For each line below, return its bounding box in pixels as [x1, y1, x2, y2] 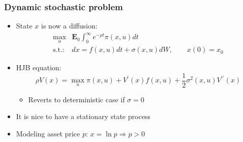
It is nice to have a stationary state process [16, 111, 150, 122]
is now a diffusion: [41, 20, 98, 31]
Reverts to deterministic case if [28, 94, 125, 104]
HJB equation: [16, 62, 62, 73]
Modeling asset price [16, 128, 80, 139]
